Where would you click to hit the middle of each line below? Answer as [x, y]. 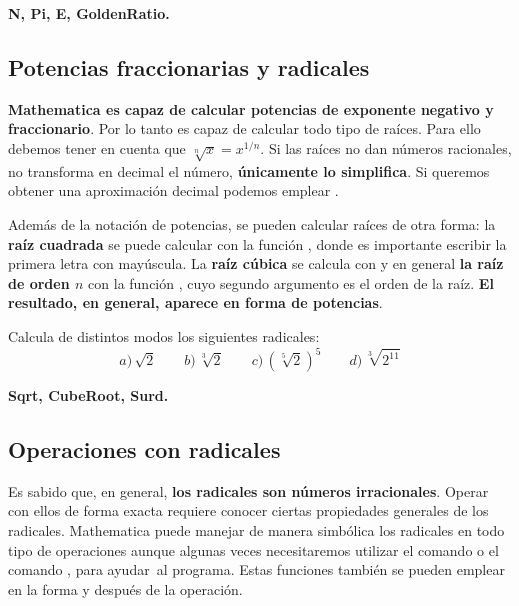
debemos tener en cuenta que [97, 147]
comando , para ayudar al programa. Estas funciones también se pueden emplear [256, 569]
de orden [39, 282]
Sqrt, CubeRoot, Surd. [88, 395]
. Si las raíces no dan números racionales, [386, 147]
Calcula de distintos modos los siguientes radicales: [164, 335]
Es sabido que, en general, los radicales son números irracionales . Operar [248, 490]
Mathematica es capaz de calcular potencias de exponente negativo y [251, 108]
